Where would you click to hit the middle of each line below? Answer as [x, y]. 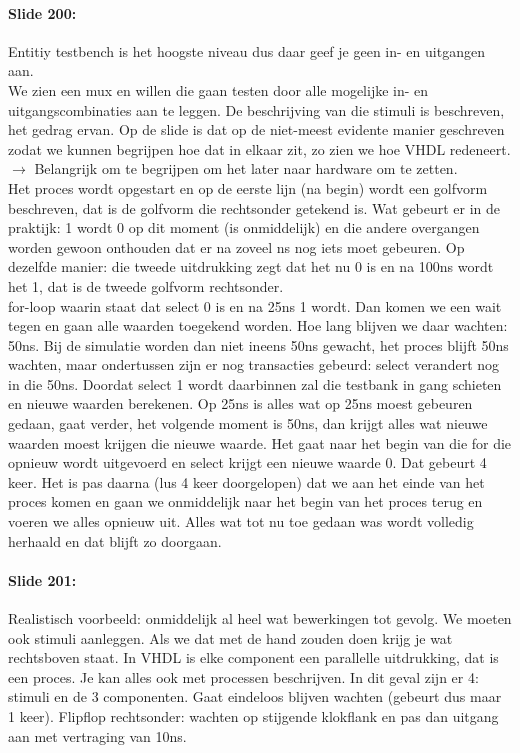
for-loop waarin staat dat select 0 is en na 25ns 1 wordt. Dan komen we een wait [255, 305]
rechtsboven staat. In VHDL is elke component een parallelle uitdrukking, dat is [253, 657]
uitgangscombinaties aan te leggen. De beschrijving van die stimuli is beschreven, [256, 109]
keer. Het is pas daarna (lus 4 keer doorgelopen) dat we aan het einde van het [246, 481]
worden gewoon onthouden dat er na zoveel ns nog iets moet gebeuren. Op [236, 246]
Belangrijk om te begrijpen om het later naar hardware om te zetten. [246, 168]
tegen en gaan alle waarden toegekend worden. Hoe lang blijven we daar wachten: [258, 325]
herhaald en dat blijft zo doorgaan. [115, 540]
